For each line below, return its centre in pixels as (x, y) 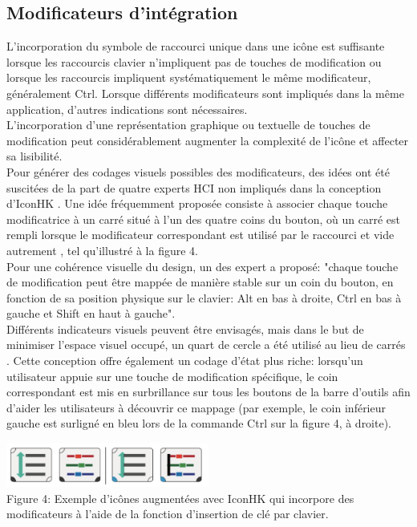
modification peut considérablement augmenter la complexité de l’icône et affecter (208, 140)
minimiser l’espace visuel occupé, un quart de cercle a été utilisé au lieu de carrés (206, 345)
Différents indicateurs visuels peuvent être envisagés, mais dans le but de (185, 328)
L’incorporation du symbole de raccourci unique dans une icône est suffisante (196, 46)
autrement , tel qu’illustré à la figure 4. (102, 250)
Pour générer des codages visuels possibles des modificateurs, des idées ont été (198, 171)
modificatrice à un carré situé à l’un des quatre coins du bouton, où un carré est (203, 219)
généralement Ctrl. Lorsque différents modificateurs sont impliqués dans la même (205, 93)
